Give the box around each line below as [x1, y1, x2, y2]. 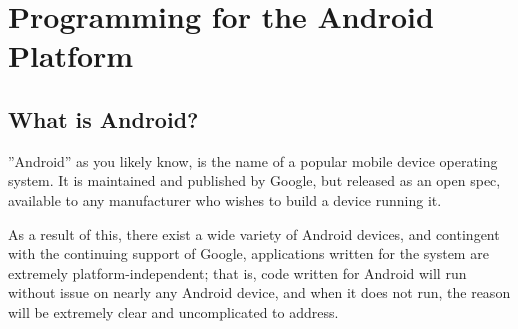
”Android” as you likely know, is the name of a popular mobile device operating [8, 150, 498, 171]
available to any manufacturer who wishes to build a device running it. [8, 189, 442, 210]
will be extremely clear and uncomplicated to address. [8, 301, 339, 322]
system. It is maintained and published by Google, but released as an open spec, [8, 170, 501, 191]
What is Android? [8, 103, 199, 134]
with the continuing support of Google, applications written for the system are [8, 243, 489, 264]
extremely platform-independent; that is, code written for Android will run [8, 262, 467, 283]
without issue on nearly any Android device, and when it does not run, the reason [8, 282, 511, 303]
